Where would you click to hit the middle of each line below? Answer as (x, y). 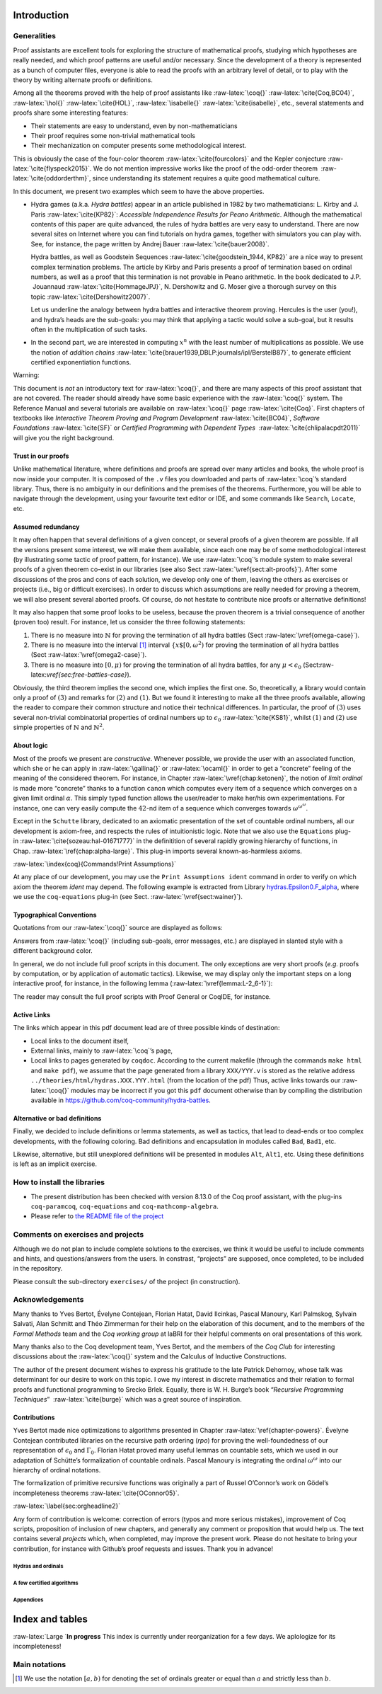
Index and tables (51, 1619)
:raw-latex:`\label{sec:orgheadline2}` (67, 1506)
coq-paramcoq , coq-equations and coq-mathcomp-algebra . (125, 1206)
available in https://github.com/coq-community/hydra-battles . (121, 1100)
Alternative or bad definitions (57, 1118)
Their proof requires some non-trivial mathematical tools (113, 135)
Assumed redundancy (46, 527)
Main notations (40, 1664)
